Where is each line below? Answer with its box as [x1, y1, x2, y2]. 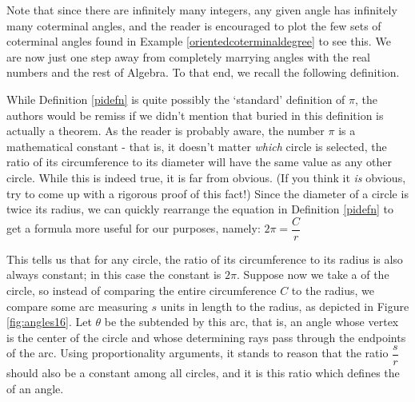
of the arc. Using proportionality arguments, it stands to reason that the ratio [6, 344, 389, 361]
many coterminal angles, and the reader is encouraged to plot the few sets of [6, 17, 381, 34]
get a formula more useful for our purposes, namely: [6, 220, 261, 237]
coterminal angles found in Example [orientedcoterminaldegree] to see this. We [6, 33, 391, 50]
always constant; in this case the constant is [6, 266, 221, 283]
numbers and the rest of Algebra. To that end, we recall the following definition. [6, 64, 400, 81]
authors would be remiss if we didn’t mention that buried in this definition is [6, 106, 384, 123]
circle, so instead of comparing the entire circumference [6, 281, 277, 298]
